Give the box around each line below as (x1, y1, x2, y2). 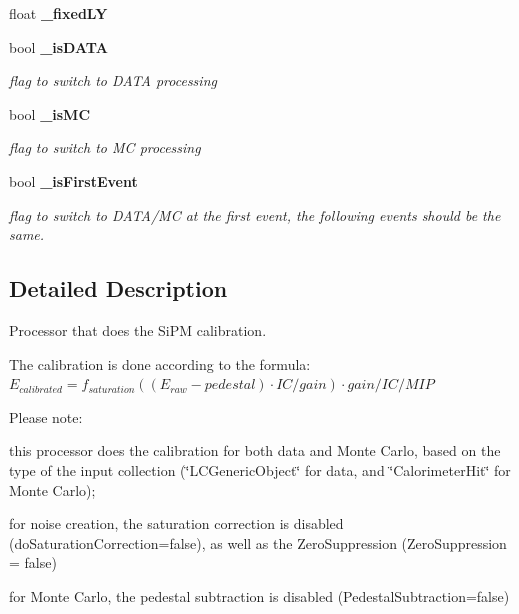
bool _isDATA (9, 36, 108, 57)
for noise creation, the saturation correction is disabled (9, 513, 344, 534)
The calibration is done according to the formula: (9, 353, 311, 374)
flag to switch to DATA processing (9, 70, 217, 91)
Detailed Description (9, 273, 228, 304)
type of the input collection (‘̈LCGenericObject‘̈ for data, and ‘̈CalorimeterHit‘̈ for (9, 459, 511, 480)
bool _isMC (9, 103, 91, 124)
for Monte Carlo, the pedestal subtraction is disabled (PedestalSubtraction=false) (9, 585, 510, 606)
